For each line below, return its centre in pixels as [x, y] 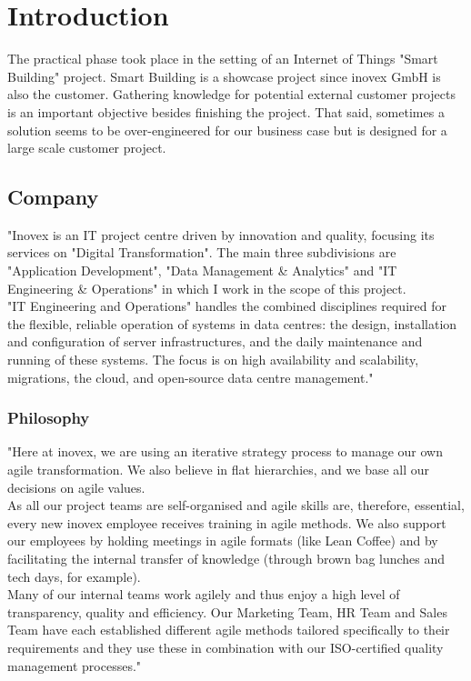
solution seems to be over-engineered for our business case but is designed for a [227, 130]
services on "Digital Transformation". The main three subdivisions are [202, 252]
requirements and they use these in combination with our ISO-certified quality [225, 647]
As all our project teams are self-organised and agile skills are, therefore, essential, [236, 505]
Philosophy [49, 418]
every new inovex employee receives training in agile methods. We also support [227, 522]
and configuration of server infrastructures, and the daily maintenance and [215, 341]
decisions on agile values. [76, 487]
